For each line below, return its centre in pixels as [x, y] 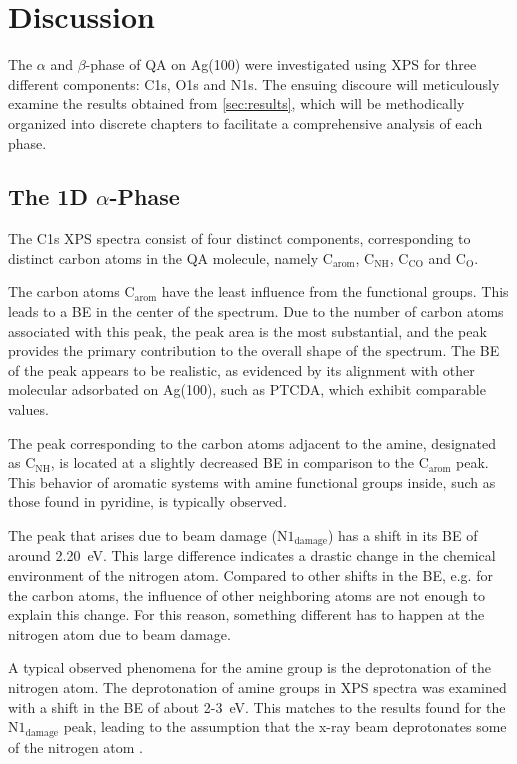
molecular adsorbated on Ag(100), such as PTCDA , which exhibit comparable [247, 389]
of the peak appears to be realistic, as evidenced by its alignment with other [241, 369]
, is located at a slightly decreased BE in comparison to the [232, 462]
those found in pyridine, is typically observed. [147, 501]
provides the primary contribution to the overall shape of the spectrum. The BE [254, 350]
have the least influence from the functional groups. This [335, 291]
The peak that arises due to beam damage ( [142, 535]
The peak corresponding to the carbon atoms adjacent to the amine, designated [252, 442]
